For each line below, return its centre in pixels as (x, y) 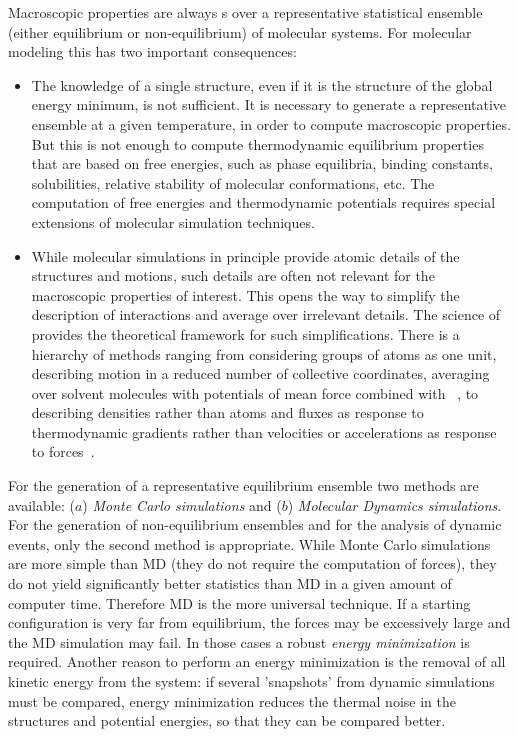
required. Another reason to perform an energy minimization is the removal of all (257, 661)
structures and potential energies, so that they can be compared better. (227, 720)
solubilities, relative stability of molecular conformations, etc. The (233, 182)
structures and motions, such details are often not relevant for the (233, 275)
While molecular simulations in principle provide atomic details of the (245, 255)
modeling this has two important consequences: (152, 51)
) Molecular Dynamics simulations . (394, 504)
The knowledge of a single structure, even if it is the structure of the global (262, 84)
